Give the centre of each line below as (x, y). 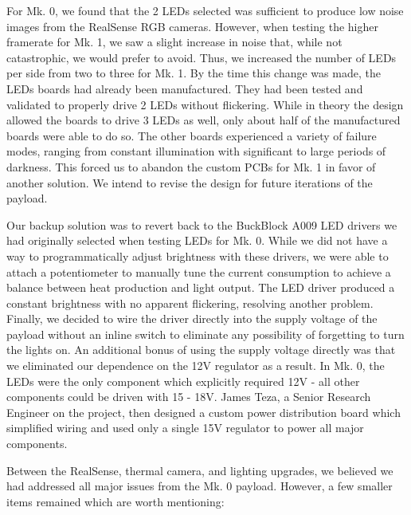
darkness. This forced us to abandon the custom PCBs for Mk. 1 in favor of (191, 166)
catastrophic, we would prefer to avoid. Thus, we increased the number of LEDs (202, 57)
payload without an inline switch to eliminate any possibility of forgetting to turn (205, 334)
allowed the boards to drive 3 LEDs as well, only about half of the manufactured (204, 120)
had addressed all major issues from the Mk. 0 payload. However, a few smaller (200, 486)
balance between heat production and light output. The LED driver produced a (201, 287)
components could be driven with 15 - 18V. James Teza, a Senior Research (189, 397)
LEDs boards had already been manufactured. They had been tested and (185, 88)
